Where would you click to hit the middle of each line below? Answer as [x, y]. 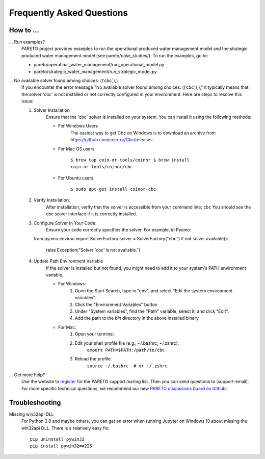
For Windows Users [78, 126]
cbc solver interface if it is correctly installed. [92, 214]
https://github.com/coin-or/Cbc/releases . [112, 140]
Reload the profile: [93, 359]
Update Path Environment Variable [68, 261]
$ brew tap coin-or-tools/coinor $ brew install [130, 160]
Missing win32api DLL [31, 414]
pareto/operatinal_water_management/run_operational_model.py [99, 65]
